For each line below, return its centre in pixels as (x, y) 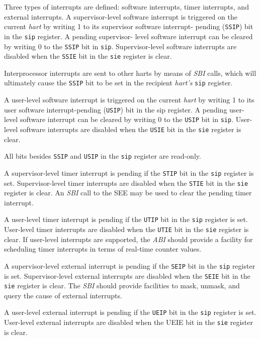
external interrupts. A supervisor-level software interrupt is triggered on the (121, 16)
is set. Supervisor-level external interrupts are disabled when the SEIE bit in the (127, 275)
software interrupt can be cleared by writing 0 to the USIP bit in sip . (127, 119)
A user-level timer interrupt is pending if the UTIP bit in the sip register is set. (126, 219)
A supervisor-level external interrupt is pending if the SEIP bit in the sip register (130, 265)
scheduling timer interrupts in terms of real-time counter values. (103, 249)
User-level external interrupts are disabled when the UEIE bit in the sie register (128, 322)
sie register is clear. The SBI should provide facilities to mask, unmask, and (122, 286)
